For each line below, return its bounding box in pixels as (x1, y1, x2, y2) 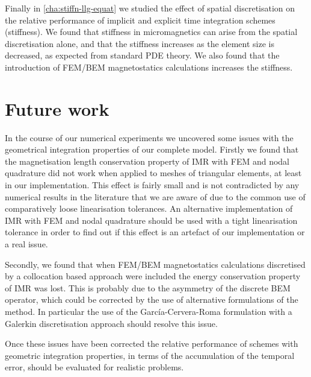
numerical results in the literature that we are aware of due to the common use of (5, 190, 306, 203)
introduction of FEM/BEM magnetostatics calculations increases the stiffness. (5, 60, 293, 73)
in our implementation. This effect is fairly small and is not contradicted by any (5, 179, 300, 191)
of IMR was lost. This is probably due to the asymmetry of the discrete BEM (5, 281, 291, 294)
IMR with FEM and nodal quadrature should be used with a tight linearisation (5, 214, 298, 226)
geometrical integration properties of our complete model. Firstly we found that (5, 143, 299, 156)
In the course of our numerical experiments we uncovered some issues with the (5, 131, 294, 144)
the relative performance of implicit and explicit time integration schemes (5, 13, 276, 26)
